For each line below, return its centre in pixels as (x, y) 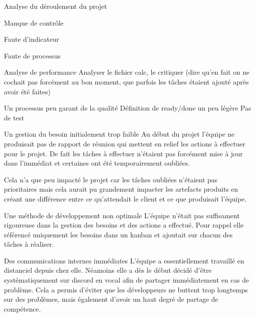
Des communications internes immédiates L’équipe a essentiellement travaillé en (124, 260)
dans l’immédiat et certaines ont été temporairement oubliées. (97, 163)
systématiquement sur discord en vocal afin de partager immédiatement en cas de (127, 280)
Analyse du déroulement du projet (56, 6)
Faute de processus (32, 55)
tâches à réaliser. (29, 244)
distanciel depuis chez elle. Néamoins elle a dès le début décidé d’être (108, 270)
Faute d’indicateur (32, 39)
